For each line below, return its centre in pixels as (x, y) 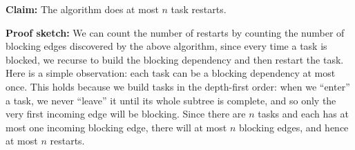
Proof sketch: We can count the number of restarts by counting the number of (175, 32)
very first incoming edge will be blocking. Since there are (126, 114)
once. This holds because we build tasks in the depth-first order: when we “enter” (178, 86)
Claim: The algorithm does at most (82, 9)
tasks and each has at (303, 114)
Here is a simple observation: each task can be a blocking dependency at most (171, 73)
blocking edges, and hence (294, 127)
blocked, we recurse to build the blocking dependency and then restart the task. (175, 59)
